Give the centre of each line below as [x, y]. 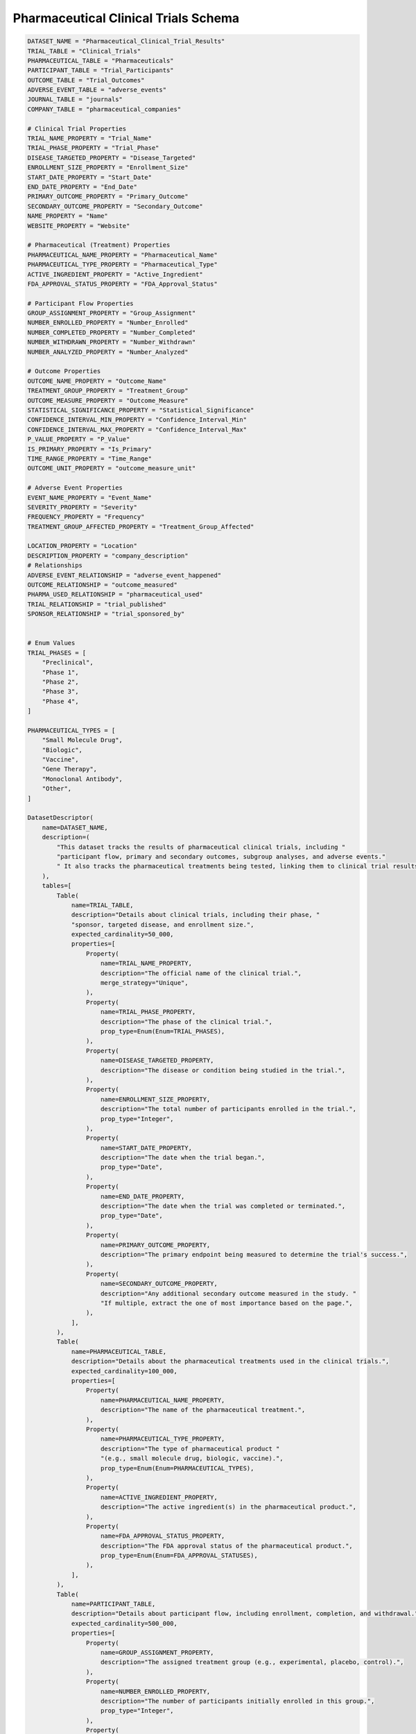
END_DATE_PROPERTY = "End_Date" [83, 187]
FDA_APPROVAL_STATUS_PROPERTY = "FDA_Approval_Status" [122, 284]
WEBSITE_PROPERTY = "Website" [79, 226]
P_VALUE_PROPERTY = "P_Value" [79, 439]
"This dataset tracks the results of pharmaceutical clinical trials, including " [201, 847]
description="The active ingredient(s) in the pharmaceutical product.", [229, 1507]
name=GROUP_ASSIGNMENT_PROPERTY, [157, 1652]
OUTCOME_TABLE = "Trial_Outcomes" [86, 80]
